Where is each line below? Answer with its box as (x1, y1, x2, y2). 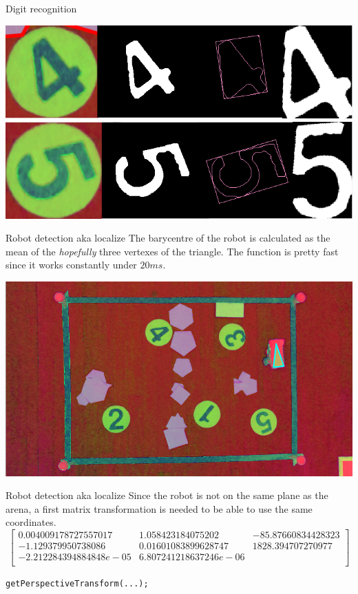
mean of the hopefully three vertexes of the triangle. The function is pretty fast (6, 244, 339, 258)
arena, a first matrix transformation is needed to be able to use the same (6, 501, 313, 516)
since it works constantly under (6, 257, 137, 272)
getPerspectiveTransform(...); (6, 579, 149, 589)
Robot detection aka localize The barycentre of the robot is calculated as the (6, 231, 330, 245)
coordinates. (6, 515, 56, 529)
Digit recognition (6, 1, 77, 15)
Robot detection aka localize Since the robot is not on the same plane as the (6, 488, 328, 502)
